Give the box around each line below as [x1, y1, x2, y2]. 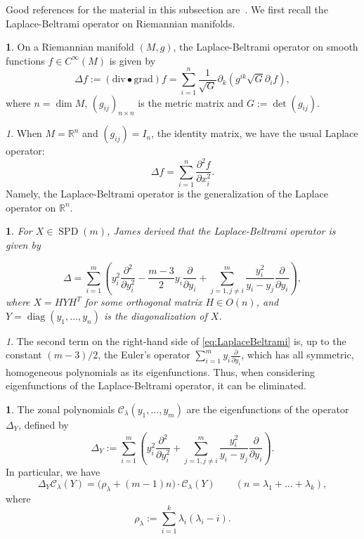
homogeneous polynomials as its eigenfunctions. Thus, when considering [6, 364, 316, 379]
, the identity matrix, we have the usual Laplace [151, 126, 358, 141]
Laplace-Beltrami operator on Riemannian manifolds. [6, 15, 235, 30]
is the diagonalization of [104, 308, 207, 323]
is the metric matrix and [138, 95, 244, 110]
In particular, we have [6, 465, 100, 479]
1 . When [6, 126, 42, 141]
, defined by [18, 417, 69, 431]
